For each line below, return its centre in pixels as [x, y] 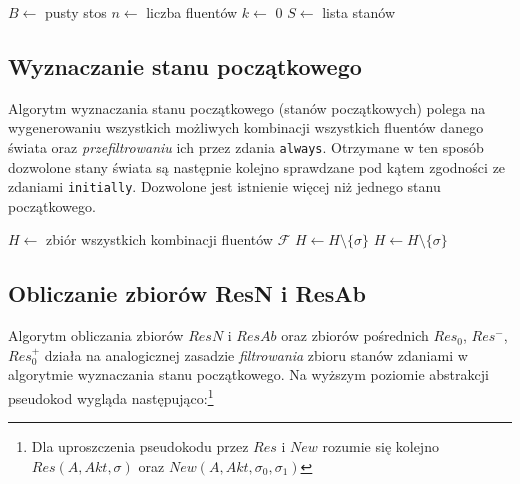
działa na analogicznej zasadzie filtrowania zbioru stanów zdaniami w [256, 354]
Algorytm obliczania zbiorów [96, 335]
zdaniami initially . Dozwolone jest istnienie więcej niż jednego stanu [224, 186]
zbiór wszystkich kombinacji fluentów [159, 239]
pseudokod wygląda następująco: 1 [111, 396]
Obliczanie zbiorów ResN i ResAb [187, 293]
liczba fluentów [192, 12]
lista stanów [359, 12]
